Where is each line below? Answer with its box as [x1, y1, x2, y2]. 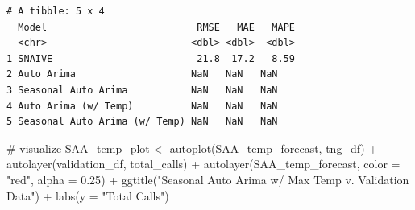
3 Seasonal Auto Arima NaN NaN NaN [6, 84, 278, 96]
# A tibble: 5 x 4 [6, 6, 105, 17]
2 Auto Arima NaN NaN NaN [6, 68, 278, 80]
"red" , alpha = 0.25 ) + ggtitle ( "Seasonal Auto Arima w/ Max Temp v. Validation [6, 171, 409, 187]
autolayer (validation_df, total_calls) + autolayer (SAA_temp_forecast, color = [6, 155, 400, 172]
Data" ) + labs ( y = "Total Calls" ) [6, 187, 169, 204]
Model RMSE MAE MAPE [18, 21, 295, 33]
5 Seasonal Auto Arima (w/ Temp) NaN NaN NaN [6, 116, 278, 128]
